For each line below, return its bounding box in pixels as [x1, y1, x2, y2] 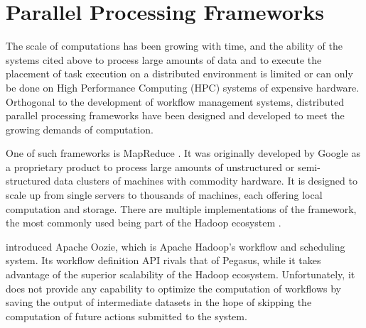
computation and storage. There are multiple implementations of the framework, [6, 201, 357, 216]
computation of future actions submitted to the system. [6, 308, 247, 323]
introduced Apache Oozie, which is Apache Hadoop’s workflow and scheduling [6, 239, 345, 253]
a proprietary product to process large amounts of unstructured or [6, 159, 295, 174]
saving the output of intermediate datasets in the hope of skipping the [6, 295, 312, 310]
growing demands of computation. [6, 121, 154, 136]
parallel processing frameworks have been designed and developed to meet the [6, 108, 345, 123]
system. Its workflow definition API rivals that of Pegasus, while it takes [6, 253, 321, 268]
